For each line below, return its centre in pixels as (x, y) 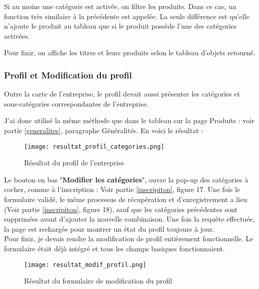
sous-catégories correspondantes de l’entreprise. (77, 103)
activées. (17, 35)
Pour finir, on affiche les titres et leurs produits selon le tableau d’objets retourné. (130, 53)
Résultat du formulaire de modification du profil (98, 281)
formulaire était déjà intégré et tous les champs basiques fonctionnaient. (114, 248)
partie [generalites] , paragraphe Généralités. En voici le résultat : (104, 130)
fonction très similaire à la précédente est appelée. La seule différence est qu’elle (127, 16)
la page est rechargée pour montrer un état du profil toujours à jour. (109, 228)
